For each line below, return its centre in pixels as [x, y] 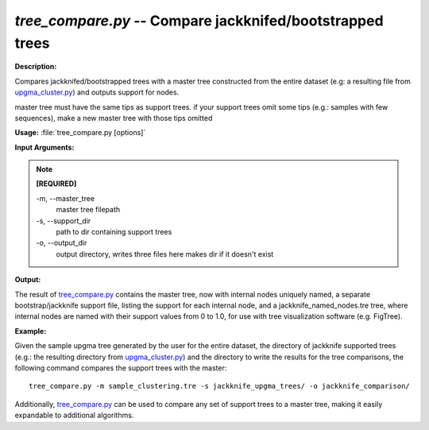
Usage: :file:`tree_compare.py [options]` [80, 133]
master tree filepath [88, 210]
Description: [36, 67]
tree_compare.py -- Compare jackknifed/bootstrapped [199, 21]
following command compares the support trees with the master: [121, 368]
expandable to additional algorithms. [74, 415]
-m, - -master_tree [66, 198]
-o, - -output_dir [62, 243]
